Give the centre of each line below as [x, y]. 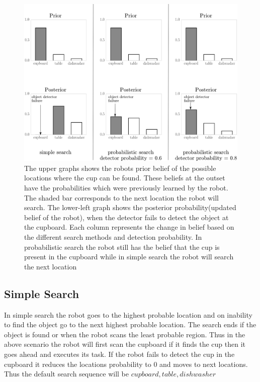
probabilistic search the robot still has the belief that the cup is [122, 247]
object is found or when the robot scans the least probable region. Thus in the [125, 334]
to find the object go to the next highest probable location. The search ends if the [130, 324]
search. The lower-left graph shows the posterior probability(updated [130, 207]
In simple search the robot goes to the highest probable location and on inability [128, 314]
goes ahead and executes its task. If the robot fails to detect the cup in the [119, 354]
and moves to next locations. [204, 364]
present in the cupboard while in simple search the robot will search [129, 257]
